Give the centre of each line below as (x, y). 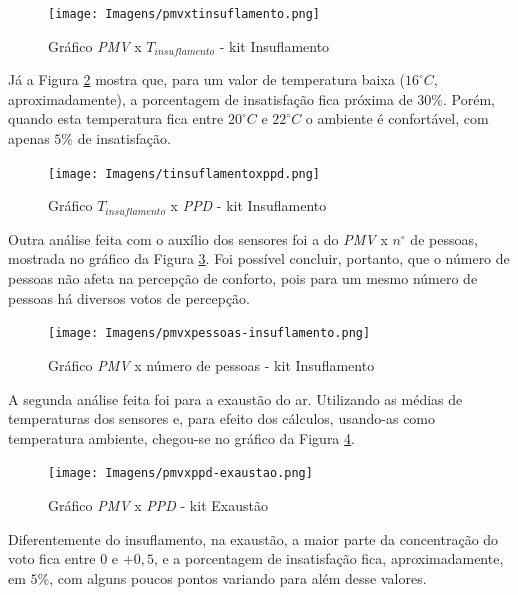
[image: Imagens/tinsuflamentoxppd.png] (184, 173)
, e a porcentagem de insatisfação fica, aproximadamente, (328, 558)
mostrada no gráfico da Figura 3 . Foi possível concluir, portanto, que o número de (259, 258)
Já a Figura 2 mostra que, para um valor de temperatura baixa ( (206, 79)
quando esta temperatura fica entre (116, 118)
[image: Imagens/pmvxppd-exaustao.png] (180, 473)
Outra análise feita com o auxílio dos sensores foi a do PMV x (198, 238)
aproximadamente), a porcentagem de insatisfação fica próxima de (210, 98)
